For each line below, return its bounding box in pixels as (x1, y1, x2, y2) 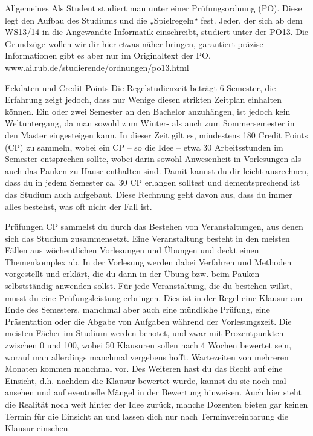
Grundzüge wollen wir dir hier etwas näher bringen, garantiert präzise (5, 37, 263, 50)
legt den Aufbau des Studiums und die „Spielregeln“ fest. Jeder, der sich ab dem (5, 13, 303, 26)
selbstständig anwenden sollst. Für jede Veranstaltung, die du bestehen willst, (5, 279, 292, 292)
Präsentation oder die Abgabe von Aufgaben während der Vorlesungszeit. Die (5, 314, 292, 327)
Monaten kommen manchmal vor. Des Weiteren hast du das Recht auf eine (5, 362, 283, 375)
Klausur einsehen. (5, 421, 71, 434)
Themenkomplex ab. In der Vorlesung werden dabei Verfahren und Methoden (5, 255, 292, 268)
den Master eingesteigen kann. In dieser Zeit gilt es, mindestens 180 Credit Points (5, 128, 308, 141)
